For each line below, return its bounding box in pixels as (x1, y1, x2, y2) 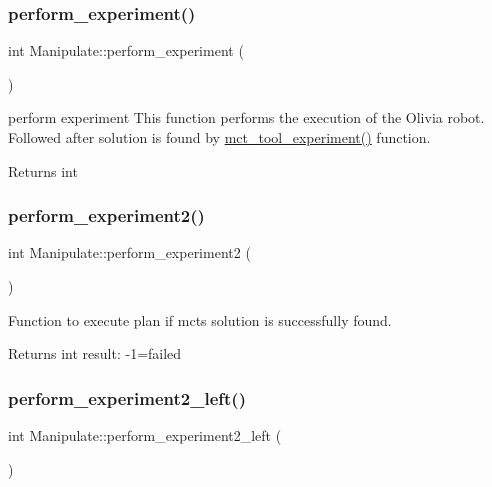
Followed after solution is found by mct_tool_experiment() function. (8, 127, 431, 147)
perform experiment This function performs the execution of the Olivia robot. (8, 107, 485, 128)
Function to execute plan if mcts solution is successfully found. (8, 309, 392, 330)
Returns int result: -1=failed (8, 343, 182, 364)
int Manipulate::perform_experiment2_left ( (8, 425, 282, 445)
